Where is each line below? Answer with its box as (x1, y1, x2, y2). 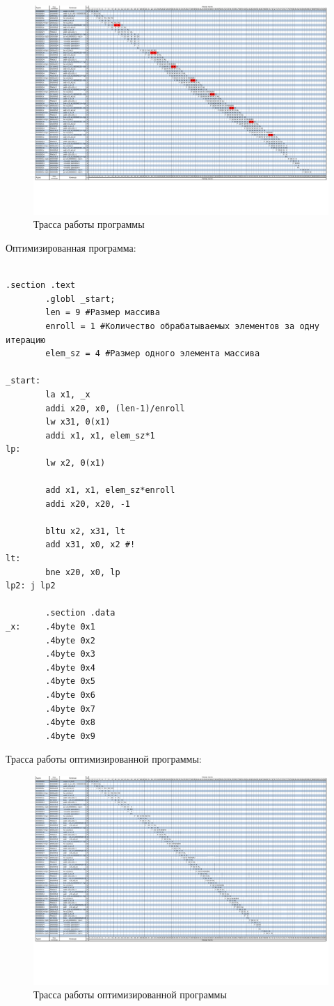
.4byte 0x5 (45, 676, 95, 687)
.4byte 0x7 (45, 703, 95, 714)
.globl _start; (45, 294, 116, 304)
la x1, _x (45, 389, 90, 399)
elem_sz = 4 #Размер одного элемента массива (45, 349, 260, 359)
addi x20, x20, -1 (45, 498, 130, 509)
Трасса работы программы (33, 217, 145, 231)
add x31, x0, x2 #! (45, 540, 136, 550)
